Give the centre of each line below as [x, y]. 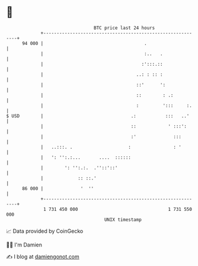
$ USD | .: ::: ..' [98, 116]
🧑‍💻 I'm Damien [24, 245]
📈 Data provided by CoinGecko [45, 231]
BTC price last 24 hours [124, 28]
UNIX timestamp [123, 219]
